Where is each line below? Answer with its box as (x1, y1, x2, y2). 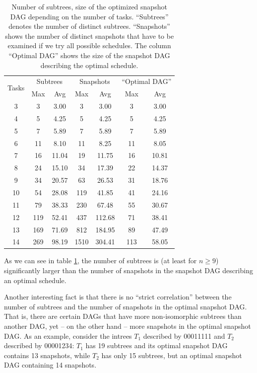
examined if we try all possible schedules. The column (7, 40, 171, 51)
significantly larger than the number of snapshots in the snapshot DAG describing (4, 265, 253, 276)
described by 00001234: (4, 340, 74, 351)
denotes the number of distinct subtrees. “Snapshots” (8, 21, 170, 31)
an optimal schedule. (4, 275, 66, 285)
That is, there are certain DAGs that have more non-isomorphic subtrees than (4, 311, 242, 321)
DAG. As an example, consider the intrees (4, 330, 132, 341)
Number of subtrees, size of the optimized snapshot (11, 1, 167, 11)
